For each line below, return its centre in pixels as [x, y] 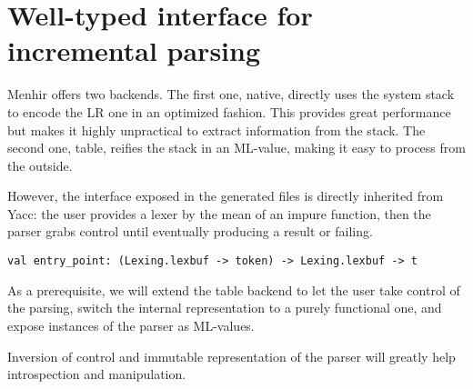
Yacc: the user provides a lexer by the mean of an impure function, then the [219, 213]
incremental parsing [134, 50]
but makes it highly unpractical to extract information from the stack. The [216, 130]
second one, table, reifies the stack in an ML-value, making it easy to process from [236, 148]
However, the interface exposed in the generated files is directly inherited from [226, 196]
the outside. [40, 165]
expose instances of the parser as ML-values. [131, 325]
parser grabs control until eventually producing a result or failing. [190, 231]
